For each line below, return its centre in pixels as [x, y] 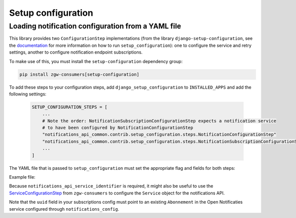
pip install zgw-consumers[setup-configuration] [79, 74]
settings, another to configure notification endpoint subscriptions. [76, 52]
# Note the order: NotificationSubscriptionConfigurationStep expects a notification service [159, 121]
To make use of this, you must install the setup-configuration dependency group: [96, 61]
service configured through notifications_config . [64, 209]
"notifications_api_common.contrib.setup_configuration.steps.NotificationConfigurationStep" [159, 135]
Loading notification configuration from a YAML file [95, 26]
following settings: [28, 94]
